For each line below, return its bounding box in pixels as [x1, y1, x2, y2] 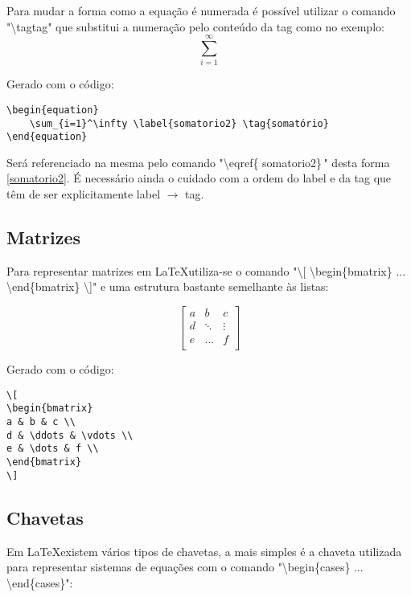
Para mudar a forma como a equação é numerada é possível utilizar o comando [6, 2, 396, 18]
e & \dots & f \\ [6, 443, 99, 455]
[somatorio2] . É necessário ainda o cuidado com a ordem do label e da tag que [6, 170, 392, 186]
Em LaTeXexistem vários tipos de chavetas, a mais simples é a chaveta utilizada [6, 542, 402, 559]
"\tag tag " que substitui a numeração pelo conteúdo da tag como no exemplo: [6, 18, 384, 35]
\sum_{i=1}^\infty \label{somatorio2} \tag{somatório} [29, 117, 329, 129]
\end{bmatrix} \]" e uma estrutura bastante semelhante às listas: [6, 278, 329, 295]
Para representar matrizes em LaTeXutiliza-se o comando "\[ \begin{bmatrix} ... [6, 262, 406, 279]
